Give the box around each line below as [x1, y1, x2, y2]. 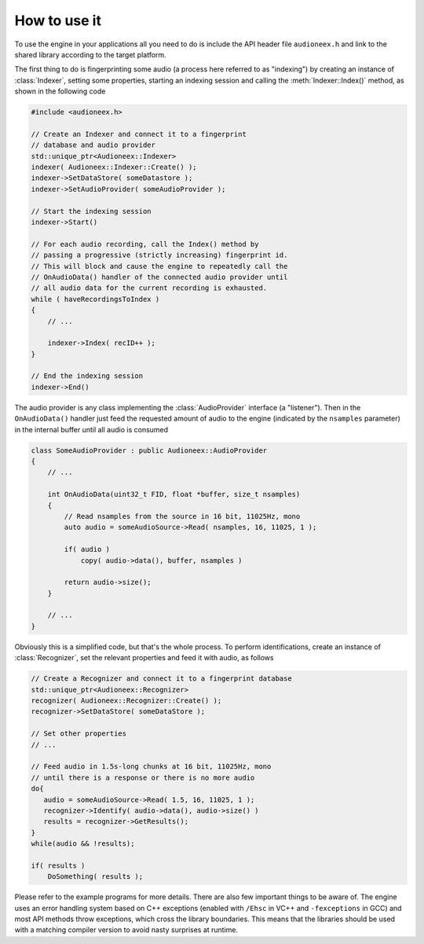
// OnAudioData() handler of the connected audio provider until [31, 272, 288, 281]
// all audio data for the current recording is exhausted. [31, 284, 268, 292]
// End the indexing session [31, 372, 144, 380]
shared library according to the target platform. [14, 50, 166, 59]
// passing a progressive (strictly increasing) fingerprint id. [31, 251, 288, 259]
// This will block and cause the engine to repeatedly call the [31, 262, 288, 270]
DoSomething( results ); [47, 872, 144, 881]
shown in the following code [14, 86, 106, 96]
